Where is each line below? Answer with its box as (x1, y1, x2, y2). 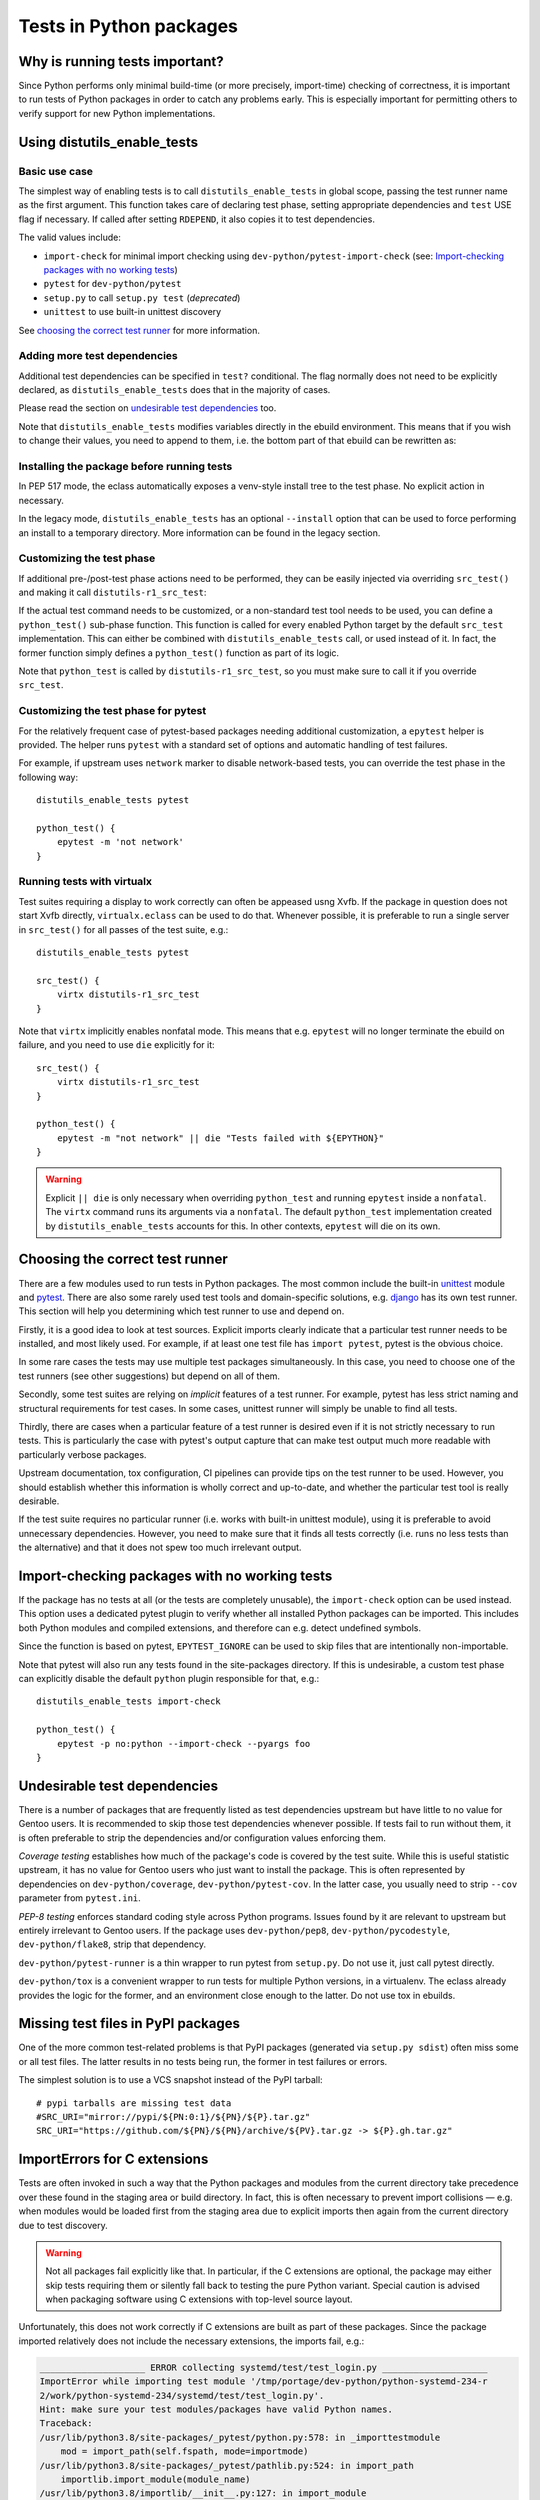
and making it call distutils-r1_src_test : (18, 586, 207, 599)
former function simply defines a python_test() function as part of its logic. (18, 646, 340, 659)
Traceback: (39, 2418, 93, 2429)
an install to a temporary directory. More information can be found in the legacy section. (18, 526, 381, 539)
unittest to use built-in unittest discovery (43, 306, 222, 318)
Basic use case (18, 164, 94, 178)
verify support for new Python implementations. (18, 107, 216, 119)
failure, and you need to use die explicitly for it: (18, 1039, 215, 1051)
